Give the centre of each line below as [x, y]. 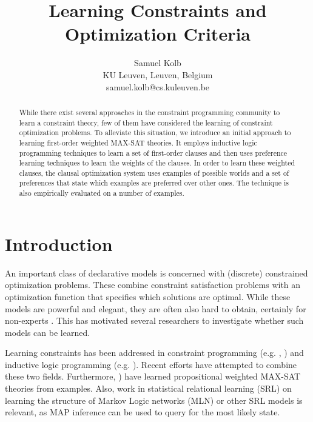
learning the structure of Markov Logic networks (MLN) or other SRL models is [154, 400]
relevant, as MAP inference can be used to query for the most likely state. [143, 412]
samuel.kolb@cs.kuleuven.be [158, 86]
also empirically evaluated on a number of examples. [102, 193]
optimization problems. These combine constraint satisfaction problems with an [153, 285]
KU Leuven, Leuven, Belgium [158, 74]
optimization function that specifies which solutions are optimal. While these [148, 296]
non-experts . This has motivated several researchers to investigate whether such [154, 320]
